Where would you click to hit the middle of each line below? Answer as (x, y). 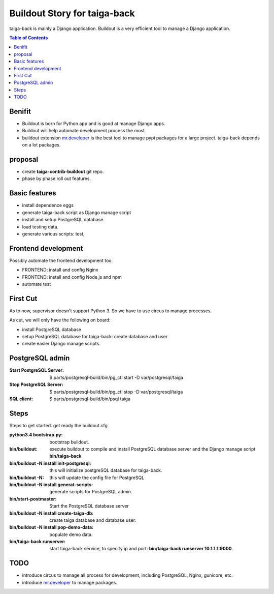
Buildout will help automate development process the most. (84, 131)
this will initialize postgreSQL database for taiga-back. (106, 470)
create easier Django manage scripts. (61, 344)
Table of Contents (29, 38)
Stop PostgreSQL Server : (36, 384)
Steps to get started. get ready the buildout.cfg (58, 425)
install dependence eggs (48, 205)
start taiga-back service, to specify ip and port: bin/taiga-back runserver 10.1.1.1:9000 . (141, 549)
